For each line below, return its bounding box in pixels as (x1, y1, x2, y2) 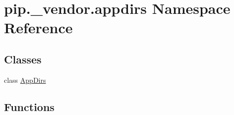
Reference (4, 17, 73, 38)
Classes (4, 51, 42, 66)
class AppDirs (4, 74, 46, 85)
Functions (4, 99, 55, 114)
